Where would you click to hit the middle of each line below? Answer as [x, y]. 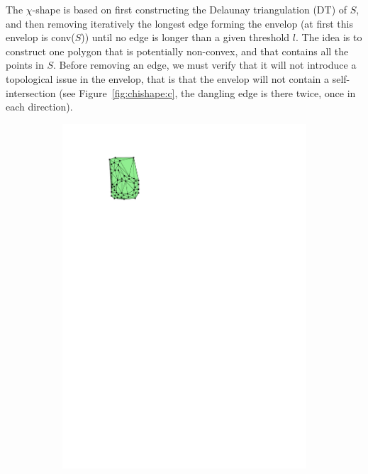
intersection [31, 92]
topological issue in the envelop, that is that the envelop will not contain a [168, 78]
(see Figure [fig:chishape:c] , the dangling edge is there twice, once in [207, 92]
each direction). [39, 107]
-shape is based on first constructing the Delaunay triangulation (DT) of [190, 9]
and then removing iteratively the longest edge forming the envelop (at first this [179, 23]
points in [25, 65]
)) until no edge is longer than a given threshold [185, 37]
